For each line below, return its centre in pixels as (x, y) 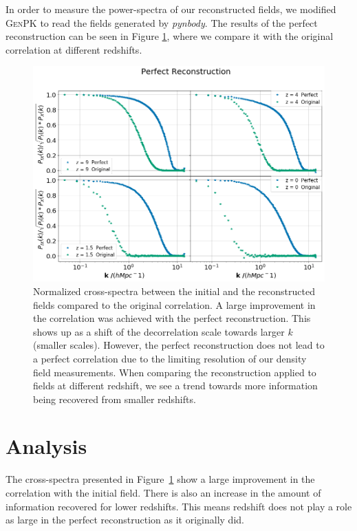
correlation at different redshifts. (74, 49)
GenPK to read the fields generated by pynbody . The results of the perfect (162, 22)
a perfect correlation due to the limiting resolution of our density (170, 358)
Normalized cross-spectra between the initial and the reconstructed (174, 291)
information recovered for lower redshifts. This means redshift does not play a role (179, 506)
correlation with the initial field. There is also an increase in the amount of (163, 492)
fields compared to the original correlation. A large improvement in (174, 304)
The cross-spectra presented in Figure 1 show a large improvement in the (160, 479)
